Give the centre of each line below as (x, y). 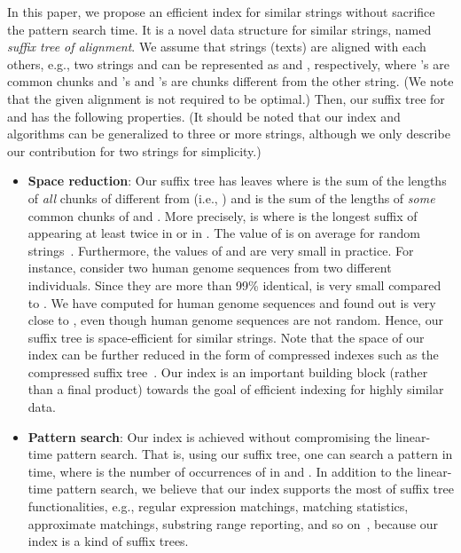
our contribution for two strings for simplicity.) (134, 150)
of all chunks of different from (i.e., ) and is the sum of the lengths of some (231, 197)
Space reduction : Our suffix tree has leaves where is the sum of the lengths (237, 181)
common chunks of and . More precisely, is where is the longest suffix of (223, 215)
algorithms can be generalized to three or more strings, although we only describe (229, 134)
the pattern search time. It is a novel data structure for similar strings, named (219, 29)
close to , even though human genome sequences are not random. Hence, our (235, 320)
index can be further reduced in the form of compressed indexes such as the (233, 355)
